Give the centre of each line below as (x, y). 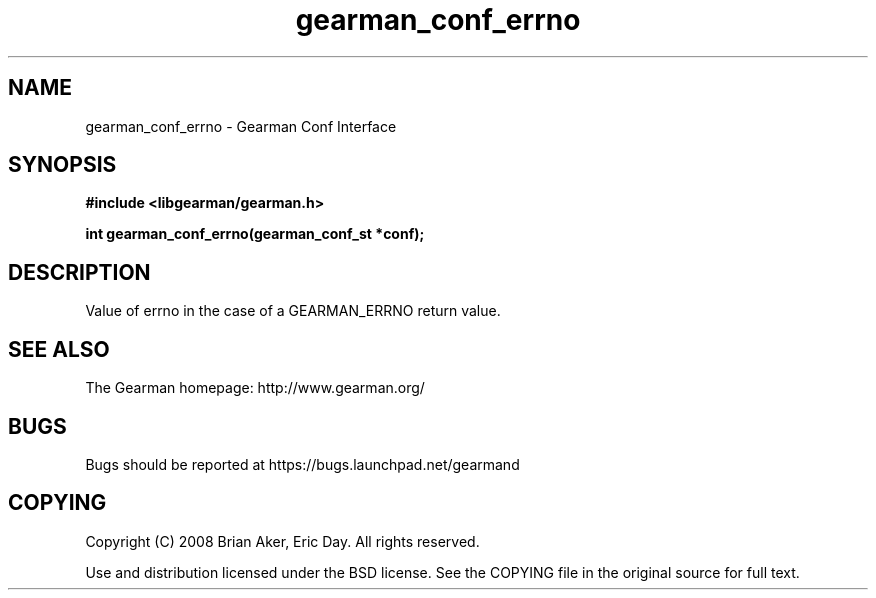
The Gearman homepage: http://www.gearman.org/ (255, 388)
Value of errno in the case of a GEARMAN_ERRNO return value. (293, 311)
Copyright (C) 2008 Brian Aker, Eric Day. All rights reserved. (282, 541)
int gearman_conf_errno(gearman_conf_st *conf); (255, 234)
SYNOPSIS (62, 165)
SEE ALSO (59, 349)
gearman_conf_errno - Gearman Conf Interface (241, 126)
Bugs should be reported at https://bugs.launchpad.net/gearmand (302, 464)
